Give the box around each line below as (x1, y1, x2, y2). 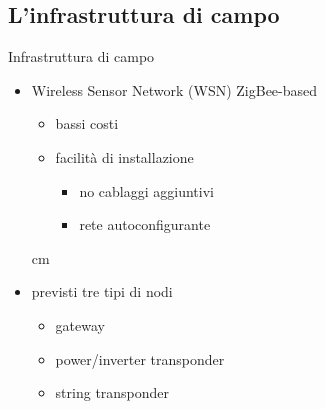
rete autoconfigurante (79, 214, 211, 235)
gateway (55, 314, 105, 335)
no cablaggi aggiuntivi (79, 180, 214, 201)
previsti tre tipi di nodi (31, 281, 173, 302)
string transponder (55, 382, 170, 403)
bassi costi (55, 113, 119, 134)
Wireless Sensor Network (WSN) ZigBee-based (31, 79, 318, 100)
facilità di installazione (55, 146, 194, 167)
